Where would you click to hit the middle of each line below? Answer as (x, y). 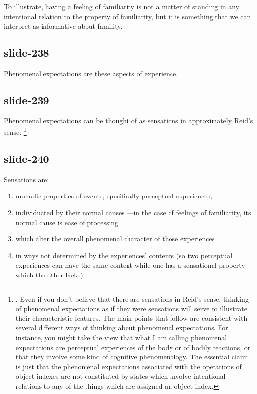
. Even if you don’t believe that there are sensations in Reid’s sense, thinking (132, 298)
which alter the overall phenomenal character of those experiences (115, 239)
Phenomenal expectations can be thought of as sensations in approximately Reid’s (128, 120)
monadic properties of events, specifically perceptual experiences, (114, 196)
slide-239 (27, 99)
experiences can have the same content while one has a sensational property (130, 265)
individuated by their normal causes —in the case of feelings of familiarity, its (133, 213)
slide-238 (27, 53)
